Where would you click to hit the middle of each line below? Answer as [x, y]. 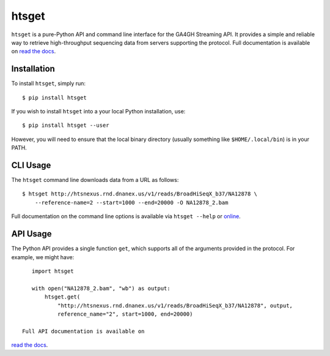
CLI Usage [31, 165]
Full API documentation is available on [83, 331]
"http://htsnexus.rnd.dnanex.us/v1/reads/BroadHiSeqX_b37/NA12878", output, [175, 305]
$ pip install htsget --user [66, 125]
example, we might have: [43, 257]
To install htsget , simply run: [48, 83]
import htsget [53, 271]
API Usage [31, 234]
